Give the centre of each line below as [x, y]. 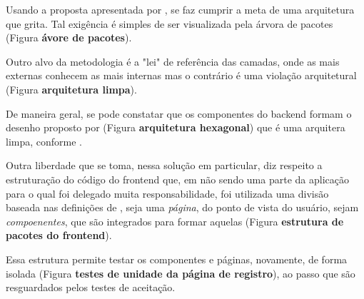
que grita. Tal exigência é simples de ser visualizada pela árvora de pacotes [170, 23]
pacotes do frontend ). [59, 235]
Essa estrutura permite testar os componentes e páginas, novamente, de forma [177, 259]
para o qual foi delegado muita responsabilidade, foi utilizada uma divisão [167, 193]
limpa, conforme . [44, 141]
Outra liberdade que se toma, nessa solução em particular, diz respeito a [164, 165]
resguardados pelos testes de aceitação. [91, 287]
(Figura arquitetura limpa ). [71, 89]
